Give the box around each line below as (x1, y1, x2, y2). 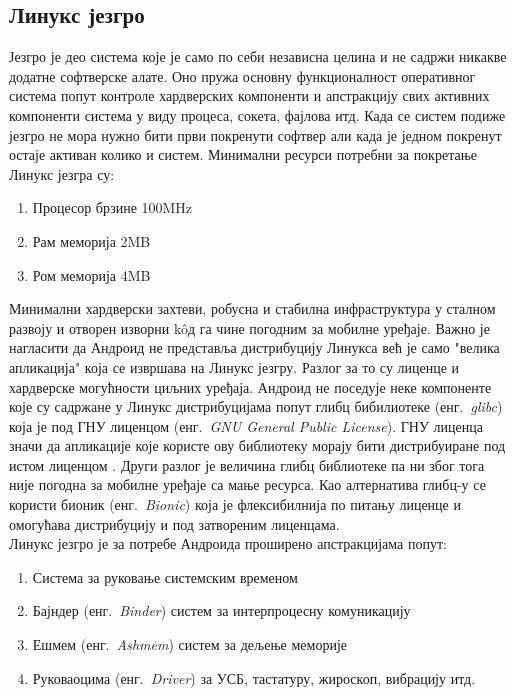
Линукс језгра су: (9, 163, 115, 184)
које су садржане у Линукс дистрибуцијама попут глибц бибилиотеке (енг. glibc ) (9, 396, 503, 417)
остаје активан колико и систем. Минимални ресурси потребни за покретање (9, 144, 477, 165)
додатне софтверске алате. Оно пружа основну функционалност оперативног (9, 65, 476, 86)
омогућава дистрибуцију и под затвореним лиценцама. (9, 513, 340, 534)
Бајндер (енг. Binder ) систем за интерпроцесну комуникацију (32, 600, 411, 621)
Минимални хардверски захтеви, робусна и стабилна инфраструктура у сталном (9, 298, 496, 319)
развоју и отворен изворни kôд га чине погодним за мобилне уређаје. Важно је (9, 317, 490, 338)
